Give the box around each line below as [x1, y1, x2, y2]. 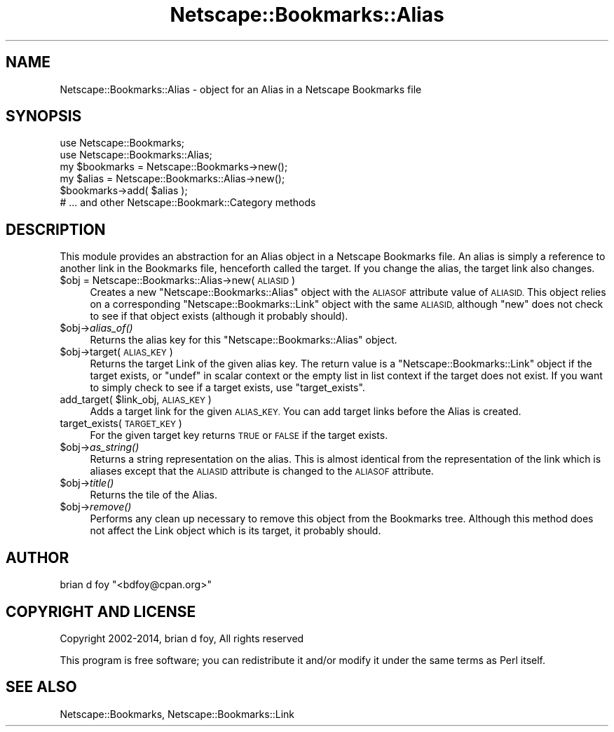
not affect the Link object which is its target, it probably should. [90, 524, 381, 537]
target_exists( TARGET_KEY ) [60, 417, 182, 430]
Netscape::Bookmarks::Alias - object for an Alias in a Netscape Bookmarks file [60, 83, 422, 95]
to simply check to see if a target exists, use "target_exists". [90, 381, 365, 394]
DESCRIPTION [6, 220, 106, 238]
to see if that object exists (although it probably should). [90, 310, 348, 323]
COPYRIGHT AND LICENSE [6, 602, 196, 621]
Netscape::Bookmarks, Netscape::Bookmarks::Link [60, 707, 295, 720]
